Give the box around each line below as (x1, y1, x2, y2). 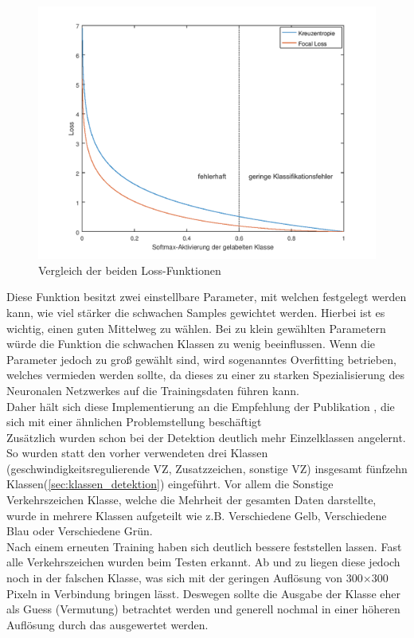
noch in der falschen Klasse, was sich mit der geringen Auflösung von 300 (6, 570, 363, 586)
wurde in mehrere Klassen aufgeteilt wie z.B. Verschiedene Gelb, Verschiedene (6, 507, 387, 523)
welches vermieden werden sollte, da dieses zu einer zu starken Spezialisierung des (6, 366, 404, 383)
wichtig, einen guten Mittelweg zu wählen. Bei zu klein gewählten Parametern (6, 319, 386, 336)
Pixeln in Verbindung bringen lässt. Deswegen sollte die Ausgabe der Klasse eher (6, 585, 400, 601)
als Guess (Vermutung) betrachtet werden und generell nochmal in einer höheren (6, 601, 400, 617)
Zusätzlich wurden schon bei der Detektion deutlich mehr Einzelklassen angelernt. (6, 429, 406, 445)
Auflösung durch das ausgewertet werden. (6, 616, 209, 632)
